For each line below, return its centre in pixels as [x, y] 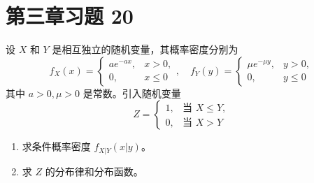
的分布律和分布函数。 [94, 171]
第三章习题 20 [70, 16]
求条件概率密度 [56, 146]
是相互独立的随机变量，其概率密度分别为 [145, 49]
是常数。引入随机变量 [132, 93]
